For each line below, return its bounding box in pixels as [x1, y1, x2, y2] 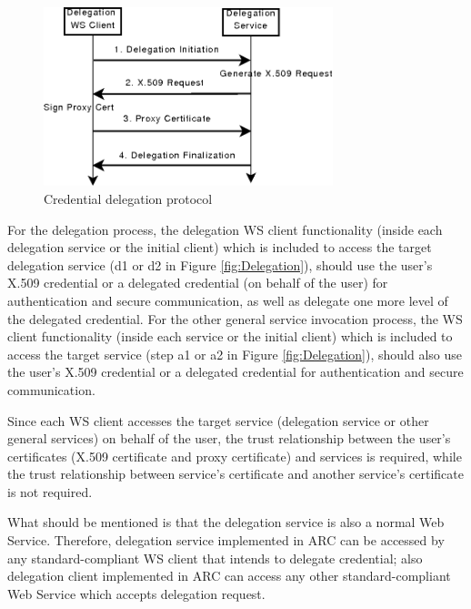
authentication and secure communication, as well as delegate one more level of [7, 290, 448, 310]
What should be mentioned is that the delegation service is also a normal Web [7, 513, 445, 532]
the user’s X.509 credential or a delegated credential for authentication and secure [7, 362, 464, 381]
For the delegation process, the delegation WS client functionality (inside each [7, 219, 443, 239]
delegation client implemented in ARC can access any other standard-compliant [7, 566, 451, 585]
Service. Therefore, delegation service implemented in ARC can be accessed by [7, 531, 445, 550]
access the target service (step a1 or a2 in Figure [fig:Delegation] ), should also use [7, 344, 462, 363]
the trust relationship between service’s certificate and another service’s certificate [7, 464, 464, 483]
